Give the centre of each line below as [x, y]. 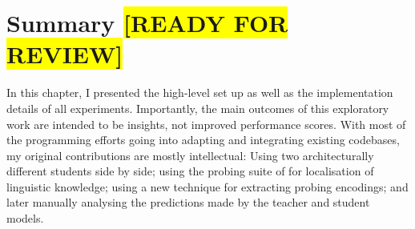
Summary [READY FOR [147, 23]
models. [25, 218]
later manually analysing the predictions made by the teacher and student [188, 202]
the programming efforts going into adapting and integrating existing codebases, [203, 140]
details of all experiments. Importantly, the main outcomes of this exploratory [198, 108]
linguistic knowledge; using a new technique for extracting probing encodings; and [207, 186]
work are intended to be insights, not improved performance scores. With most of [206, 124]
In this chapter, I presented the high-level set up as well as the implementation [200, 92]
